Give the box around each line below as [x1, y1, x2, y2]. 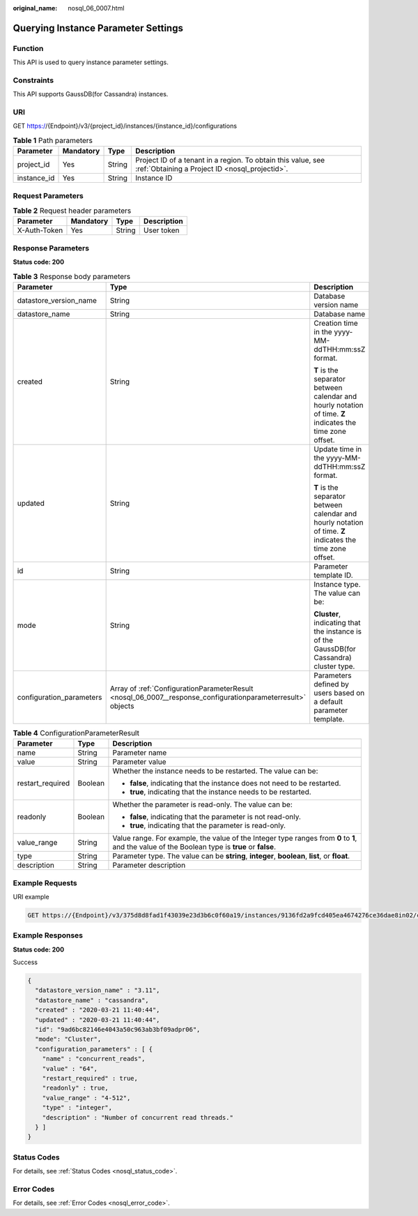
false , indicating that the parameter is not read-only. [130, 812, 301, 822]
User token [143, 225, 180, 235]
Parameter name [112, 748, 167, 758]
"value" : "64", [42, 1065, 98, 1072]
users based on [313, 688, 365, 698]
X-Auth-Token [17, 225, 63, 235]
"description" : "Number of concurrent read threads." [42, 1113, 233, 1121]
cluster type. [313, 661, 355, 671]
